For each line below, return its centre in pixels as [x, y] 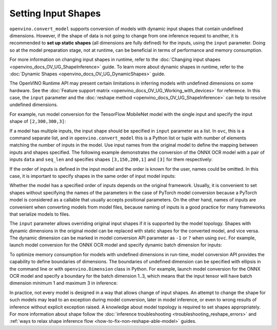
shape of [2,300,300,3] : [38, 121]
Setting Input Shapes [55, 13]
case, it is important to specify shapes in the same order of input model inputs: [93, 176]
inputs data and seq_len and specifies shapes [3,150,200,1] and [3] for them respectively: [111, 159]
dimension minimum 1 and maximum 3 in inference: [64, 283]
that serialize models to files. [40, 214]
